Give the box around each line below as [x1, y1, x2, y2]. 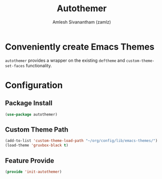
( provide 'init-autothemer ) [5, 169, 62, 174]
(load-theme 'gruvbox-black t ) [5, 143, 69, 148]
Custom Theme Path [5, 125, 69, 134]
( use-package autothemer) [5, 112, 57, 117]
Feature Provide [5, 157, 54, 165]
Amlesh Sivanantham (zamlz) [53, 19, 111, 25]
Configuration [5, 80, 63, 91]
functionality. [26, 62, 52, 68]
